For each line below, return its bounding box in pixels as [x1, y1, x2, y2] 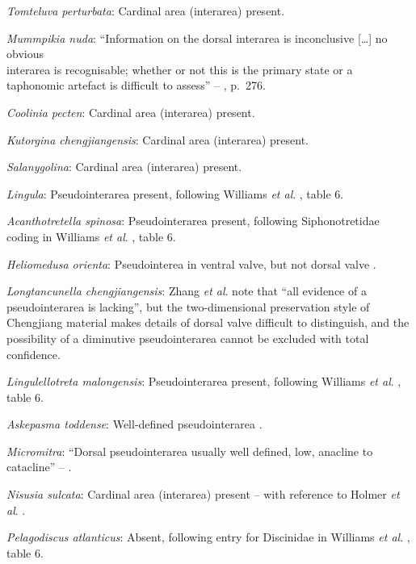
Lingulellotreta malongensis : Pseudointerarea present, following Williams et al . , [6, 373, 401, 390]
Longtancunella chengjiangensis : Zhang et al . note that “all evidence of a [6, 282, 367, 299]
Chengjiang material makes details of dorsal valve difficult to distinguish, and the [6, 314, 410, 331]
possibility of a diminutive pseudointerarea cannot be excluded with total [6, 329, 369, 346]
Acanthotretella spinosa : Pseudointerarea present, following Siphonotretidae [6, 212, 380, 229]
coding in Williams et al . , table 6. [6, 228, 176, 244]
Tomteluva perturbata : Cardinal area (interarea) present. [6, 2, 285, 19]
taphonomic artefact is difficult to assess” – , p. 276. [6, 77, 266, 94]
